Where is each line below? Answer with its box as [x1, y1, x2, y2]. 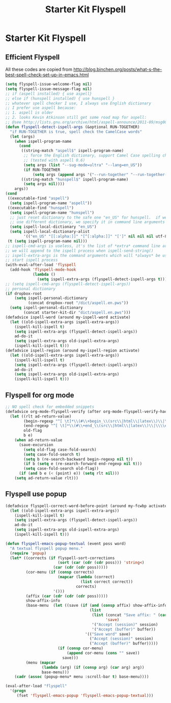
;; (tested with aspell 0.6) [23, 158, 85, 163]
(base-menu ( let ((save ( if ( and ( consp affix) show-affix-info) [25, 603, 169, 608]
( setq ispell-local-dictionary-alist [10, 229, 90, 234]
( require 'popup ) [10, 551, 47, 556]
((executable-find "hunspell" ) [7, 205, 74, 210]
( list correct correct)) [80, 579, 133, 584]
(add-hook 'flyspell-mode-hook [10, 267, 76, 272]
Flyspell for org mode [5, 390, 74, 400]
